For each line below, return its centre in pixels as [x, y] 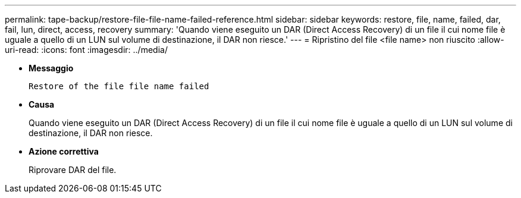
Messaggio [51, 68]
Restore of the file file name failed [119, 86]
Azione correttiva [64, 151]
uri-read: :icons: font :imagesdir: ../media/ [86, 50]
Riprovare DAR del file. [73, 170]
